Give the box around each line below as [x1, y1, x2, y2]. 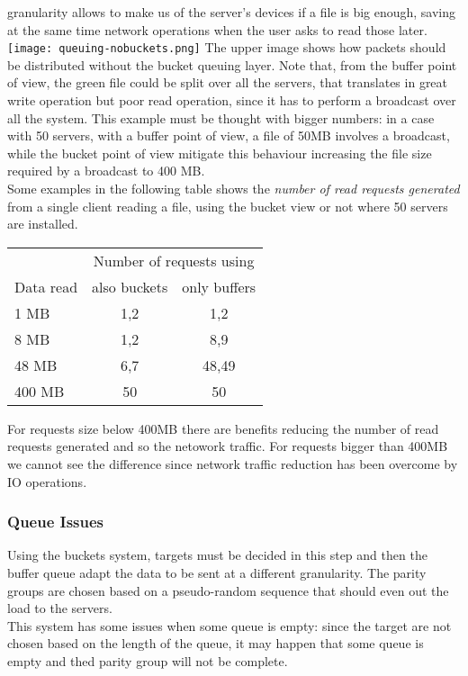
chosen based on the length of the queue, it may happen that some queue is [7, 634, 424, 653]
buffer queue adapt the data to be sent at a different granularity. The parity [7, 563, 427, 581]
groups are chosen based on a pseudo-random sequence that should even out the [7, 581, 449, 599]
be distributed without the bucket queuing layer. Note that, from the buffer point [7, 55, 457, 74]
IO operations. [7, 472, 87, 491]
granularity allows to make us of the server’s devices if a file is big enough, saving [7, 3, 456, 21]
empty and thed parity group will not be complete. [7, 651, 288, 670]
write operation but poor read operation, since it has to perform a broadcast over [7, 91, 456, 110]
